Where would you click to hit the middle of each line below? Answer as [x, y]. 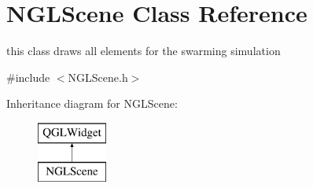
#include [28, 77]
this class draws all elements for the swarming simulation [144, 51]
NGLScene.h [98, 77]
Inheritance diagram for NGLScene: [92, 103]
